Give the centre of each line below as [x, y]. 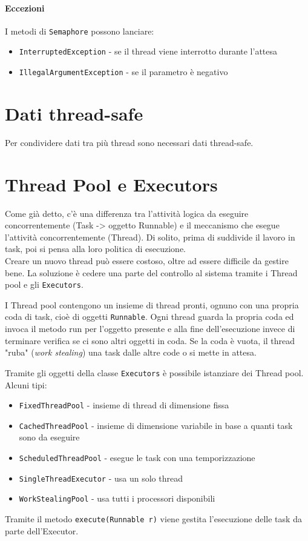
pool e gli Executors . [44, 284]
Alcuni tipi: [26, 384]
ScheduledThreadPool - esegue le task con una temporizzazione [137, 458]
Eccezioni [25, 8]
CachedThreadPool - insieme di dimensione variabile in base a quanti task [156, 425]
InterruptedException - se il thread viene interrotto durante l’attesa [148, 51]
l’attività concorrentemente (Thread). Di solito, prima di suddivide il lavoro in [150, 237]
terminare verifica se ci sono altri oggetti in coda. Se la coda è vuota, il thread [150, 340]
